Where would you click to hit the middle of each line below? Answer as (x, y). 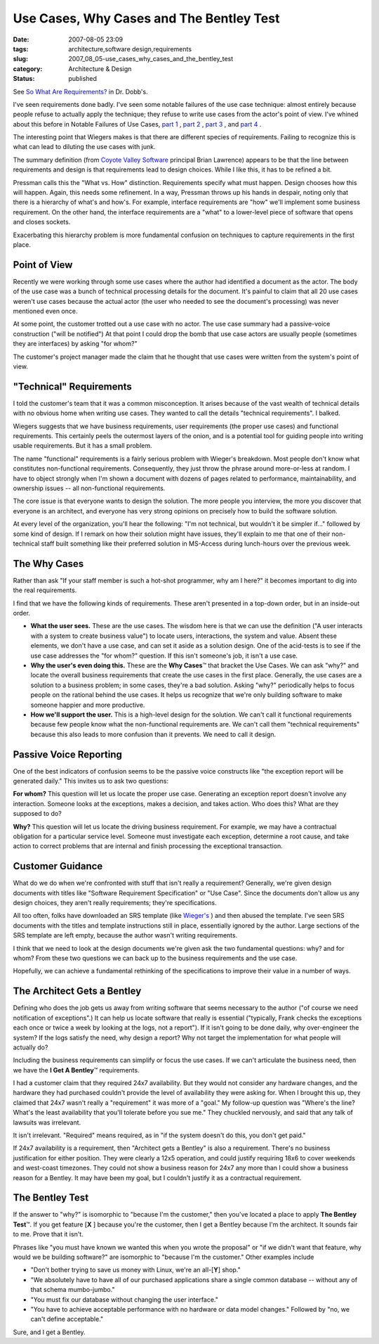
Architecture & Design (100, 69)
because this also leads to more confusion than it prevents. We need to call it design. (153, 734)
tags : (21, 49)
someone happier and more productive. (88, 705)
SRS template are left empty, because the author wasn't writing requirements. (125, 935)
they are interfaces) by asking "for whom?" (75, 344)
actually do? (31, 1047)
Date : (21, 39)
